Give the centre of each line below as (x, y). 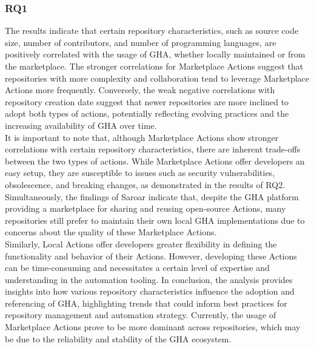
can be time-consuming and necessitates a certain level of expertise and (137, 268)
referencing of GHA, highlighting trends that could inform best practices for (146, 303)
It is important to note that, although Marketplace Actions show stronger (142, 137)
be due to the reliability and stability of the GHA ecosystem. (118, 338)
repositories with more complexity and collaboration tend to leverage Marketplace (157, 78)
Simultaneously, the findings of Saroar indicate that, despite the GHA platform (152, 196)
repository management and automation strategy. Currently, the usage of (141, 315)
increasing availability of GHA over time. (81, 125)
